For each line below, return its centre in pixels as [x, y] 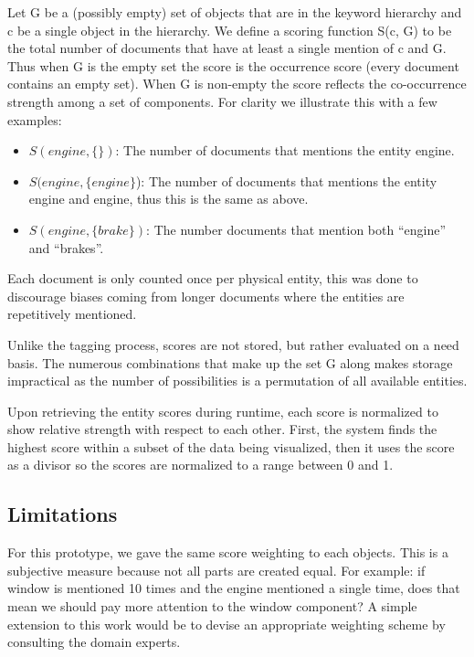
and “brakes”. [66, 247]
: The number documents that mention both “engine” [296, 229]
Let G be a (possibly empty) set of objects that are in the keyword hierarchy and [235, 12]
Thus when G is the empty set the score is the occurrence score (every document [233, 65]
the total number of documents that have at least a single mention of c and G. [227, 48]
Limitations [63, 514]
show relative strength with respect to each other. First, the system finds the [222, 429]
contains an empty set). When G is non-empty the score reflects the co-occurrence [237, 84]
